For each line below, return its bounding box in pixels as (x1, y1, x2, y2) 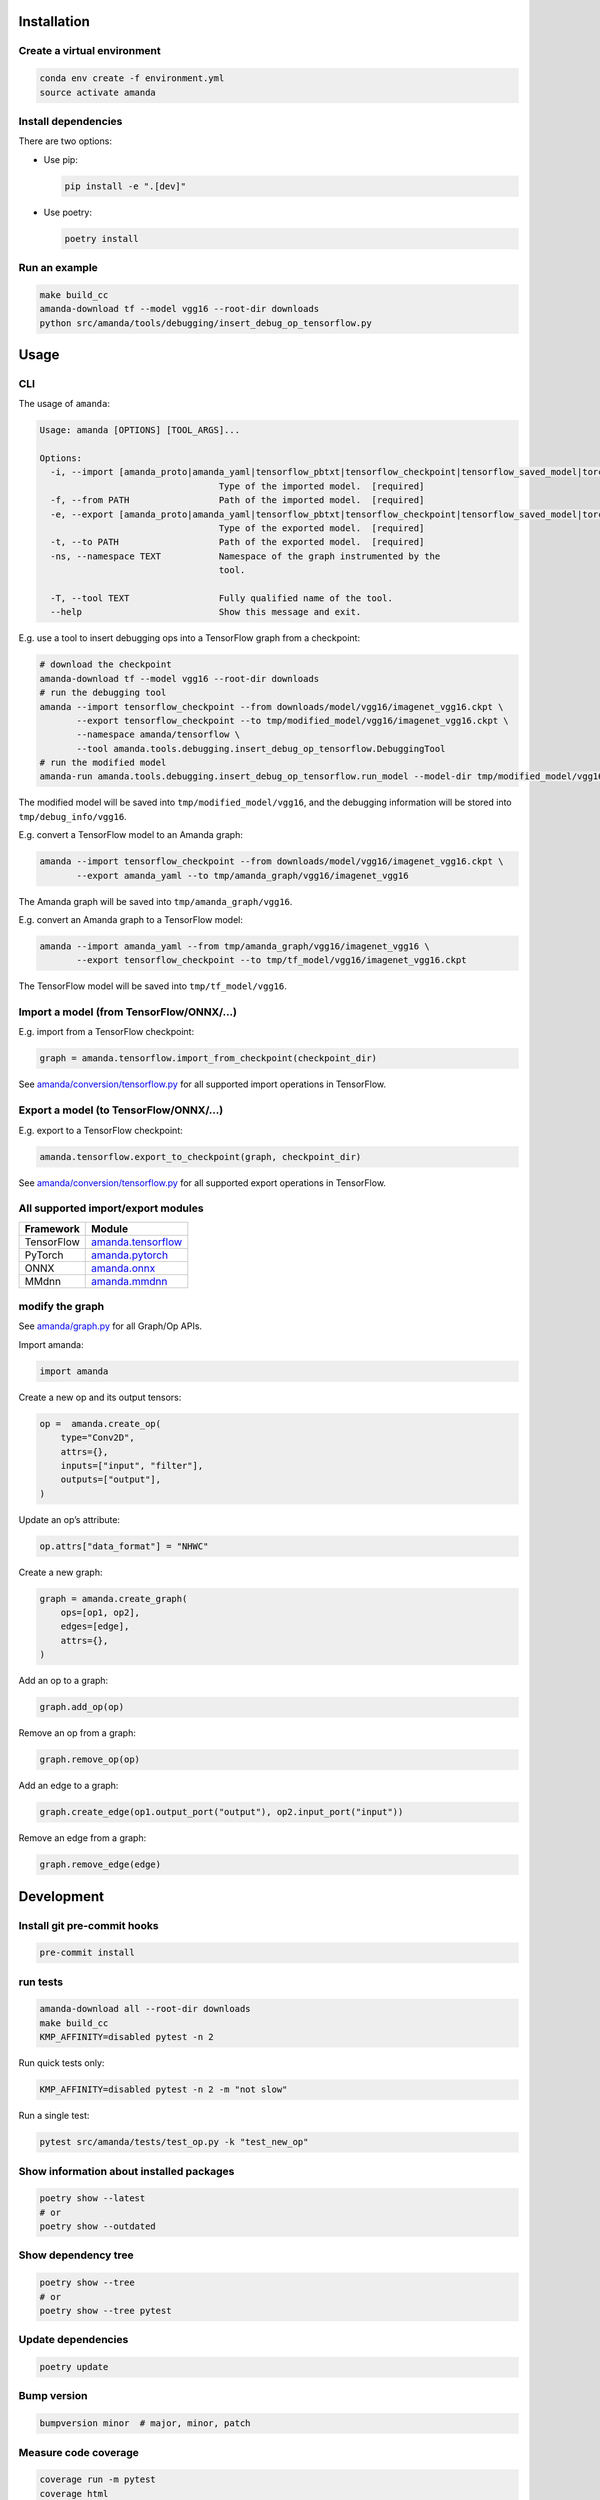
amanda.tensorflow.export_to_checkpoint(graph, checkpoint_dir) (39, 1151, 362, 1162)
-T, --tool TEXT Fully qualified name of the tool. (50, 592, 394, 604)
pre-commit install (39, 1947, 135, 1959)
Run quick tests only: (18, 2057, 105, 2069)
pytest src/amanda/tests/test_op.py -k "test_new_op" (39, 2136, 309, 2148)
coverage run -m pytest (39, 2474, 157, 2485)
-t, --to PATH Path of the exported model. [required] (50, 536, 425, 548)
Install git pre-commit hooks (18, 1918, 159, 1932)
